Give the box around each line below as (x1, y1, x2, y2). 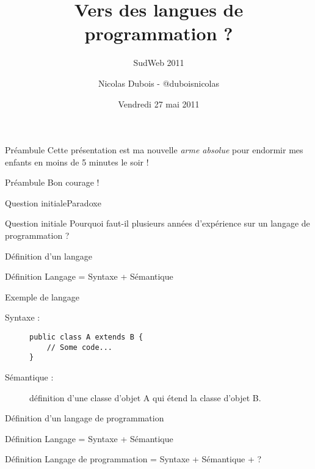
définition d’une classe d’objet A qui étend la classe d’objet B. (29, 391, 261, 404)
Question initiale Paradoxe (5, 196, 101, 209)
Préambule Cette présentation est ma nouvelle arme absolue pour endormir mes (5, 144, 303, 156)
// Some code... (46, 343, 113, 352)
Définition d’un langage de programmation (5, 412, 164, 424)
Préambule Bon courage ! (5, 176, 100, 189)
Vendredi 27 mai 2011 (118, 97, 200, 110)
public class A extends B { (29, 333, 143, 342)
